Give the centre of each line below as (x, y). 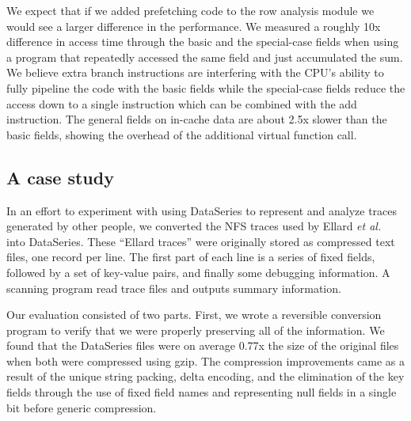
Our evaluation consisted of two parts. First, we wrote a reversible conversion (194, 315)
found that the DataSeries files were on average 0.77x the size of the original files (203, 345)
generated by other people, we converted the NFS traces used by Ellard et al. (194, 226)
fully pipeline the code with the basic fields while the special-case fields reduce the (206, 87)
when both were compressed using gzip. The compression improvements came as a (206, 360)
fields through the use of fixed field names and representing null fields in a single (202, 392)
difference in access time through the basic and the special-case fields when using (203, 42)
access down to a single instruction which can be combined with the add (182, 103)
